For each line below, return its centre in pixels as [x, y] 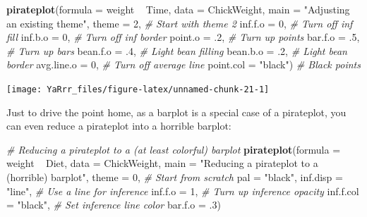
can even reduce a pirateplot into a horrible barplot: [119, 126]
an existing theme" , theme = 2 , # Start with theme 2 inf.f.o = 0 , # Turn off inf [180, 23]
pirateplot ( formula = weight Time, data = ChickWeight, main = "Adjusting [178, 9]
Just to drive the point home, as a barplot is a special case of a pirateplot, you [176, 112]
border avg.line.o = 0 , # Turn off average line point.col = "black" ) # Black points [183, 64]
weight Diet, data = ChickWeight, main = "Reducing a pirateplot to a [162, 163]
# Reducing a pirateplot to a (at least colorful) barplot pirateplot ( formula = [174, 149]
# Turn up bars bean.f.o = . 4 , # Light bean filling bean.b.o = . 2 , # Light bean [177, 50]
